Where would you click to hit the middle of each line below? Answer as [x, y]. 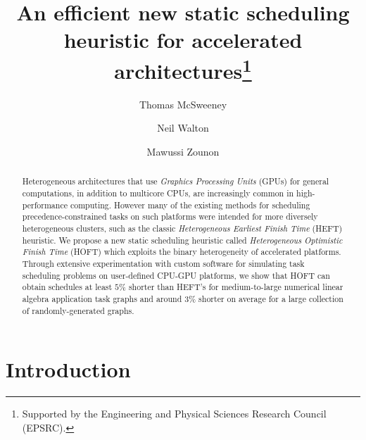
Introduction [68, 369]
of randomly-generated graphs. [78, 310]
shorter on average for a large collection [271, 298]
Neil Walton [183, 128]
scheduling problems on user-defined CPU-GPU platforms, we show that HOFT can [176, 275]
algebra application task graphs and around [102, 298]
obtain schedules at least [67, 287]
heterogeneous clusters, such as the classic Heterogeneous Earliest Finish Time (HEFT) [182, 228]
